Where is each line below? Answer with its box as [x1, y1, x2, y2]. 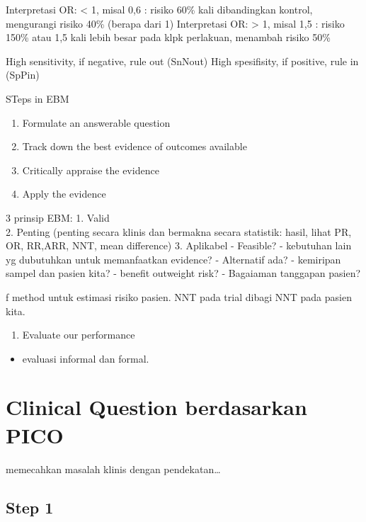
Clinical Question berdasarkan [6, 392, 307, 421]
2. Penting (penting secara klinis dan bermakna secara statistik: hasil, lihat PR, [6, 224, 352, 239]
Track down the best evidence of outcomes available [22, 139, 247, 154]
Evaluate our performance [22, 327, 135, 342]
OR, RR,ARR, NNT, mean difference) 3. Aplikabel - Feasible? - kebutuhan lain [6, 238, 352, 253]
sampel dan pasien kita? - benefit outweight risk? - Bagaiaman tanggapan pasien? [6, 266, 361, 280]
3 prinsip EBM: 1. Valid [6, 210, 110, 225]
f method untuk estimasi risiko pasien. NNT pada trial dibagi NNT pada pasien [6, 289, 352, 304]
